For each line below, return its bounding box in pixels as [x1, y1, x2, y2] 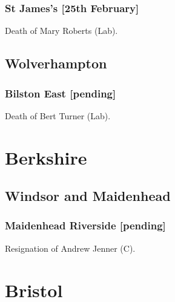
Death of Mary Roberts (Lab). [5, 24, 118, 37]
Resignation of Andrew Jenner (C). [5, 241, 136, 254]
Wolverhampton [5, 54, 107, 73]
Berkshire [5, 145, 87, 169]
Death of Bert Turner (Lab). [5, 109, 111, 122]
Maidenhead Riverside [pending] [5, 218, 166, 233]
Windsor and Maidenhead [5, 186, 171, 205]
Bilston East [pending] [5, 85, 116, 100]
